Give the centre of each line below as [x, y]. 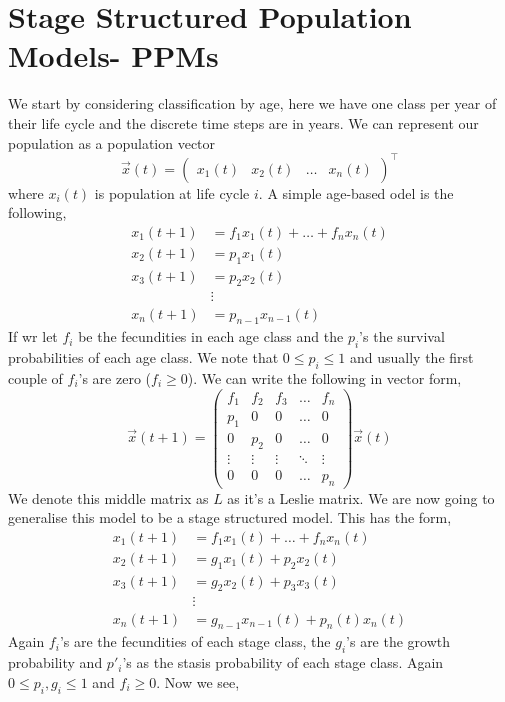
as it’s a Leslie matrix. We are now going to [361, 497]
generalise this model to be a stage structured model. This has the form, [230, 517]
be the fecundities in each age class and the [211, 336]
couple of [35, 377]
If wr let [33, 336]
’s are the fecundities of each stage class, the [195, 641]
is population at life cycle [172, 192]
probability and [55, 662]
